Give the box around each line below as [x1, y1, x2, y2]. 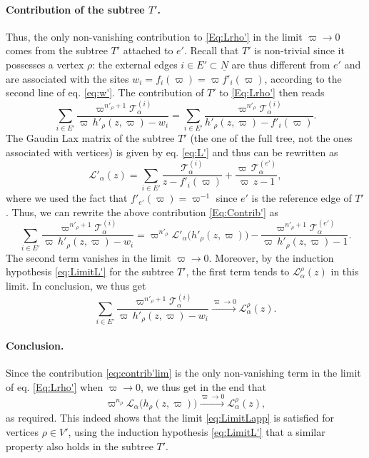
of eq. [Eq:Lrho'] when [6, 379, 103, 394]
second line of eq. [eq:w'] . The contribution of [6, 85, 204, 100]
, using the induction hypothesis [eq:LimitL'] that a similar [68, 424, 325, 439]
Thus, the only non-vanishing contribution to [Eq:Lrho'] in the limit [6, 29, 303, 44]
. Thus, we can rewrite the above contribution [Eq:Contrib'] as [6, 204, 279, 219]
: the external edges [92, 56, 178, 71]
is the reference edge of [251, 190, 352, 205]
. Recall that [183, 43, 239, 58]
